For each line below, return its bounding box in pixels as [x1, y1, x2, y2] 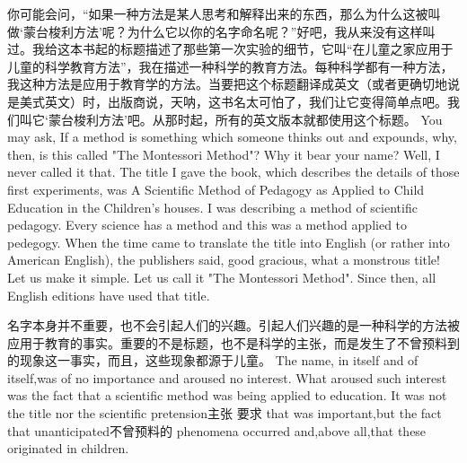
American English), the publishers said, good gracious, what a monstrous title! [7, 250, 440, 269]
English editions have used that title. [7, 285, 210, 304]
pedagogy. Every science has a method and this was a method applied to [7, 215, 408, 234]
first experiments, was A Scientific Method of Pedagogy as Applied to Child [7, 179, 425, 198]
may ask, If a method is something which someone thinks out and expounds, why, [7, 127, 457, 146]
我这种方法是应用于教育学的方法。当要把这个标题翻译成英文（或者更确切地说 [7, 74, 460, 93]
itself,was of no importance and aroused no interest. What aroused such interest [7, 368, 447, 387]
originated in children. [7, 439, 129, 458]
